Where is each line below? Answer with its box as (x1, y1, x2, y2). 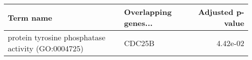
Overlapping (124, 6, 172, 17)
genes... (124, 17, 153, 28)
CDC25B (124, 37, 155, 48)
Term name (8, 12, 52, 23)
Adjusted (198, 6, 234, 17)
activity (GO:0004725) (8, 43, 84, 54)
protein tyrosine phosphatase (8, 32, 106, 43)
